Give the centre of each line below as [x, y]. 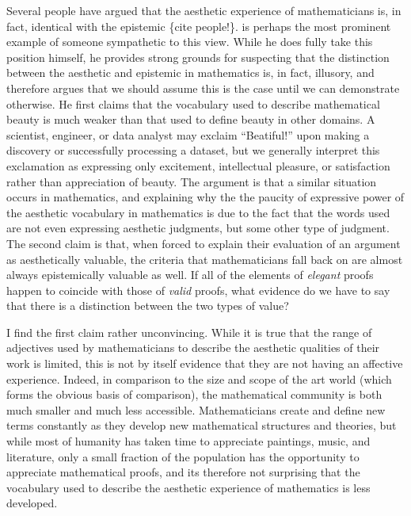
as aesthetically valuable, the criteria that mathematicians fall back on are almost [205, 259]
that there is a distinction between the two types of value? [148, 306]
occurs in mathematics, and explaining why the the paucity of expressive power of [205, 197]
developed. [32, 503]
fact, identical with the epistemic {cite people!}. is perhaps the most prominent [199, 26]
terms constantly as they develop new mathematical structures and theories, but [202, 425]
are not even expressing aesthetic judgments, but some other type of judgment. [198, 228]
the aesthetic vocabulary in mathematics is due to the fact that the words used [198, 212]
